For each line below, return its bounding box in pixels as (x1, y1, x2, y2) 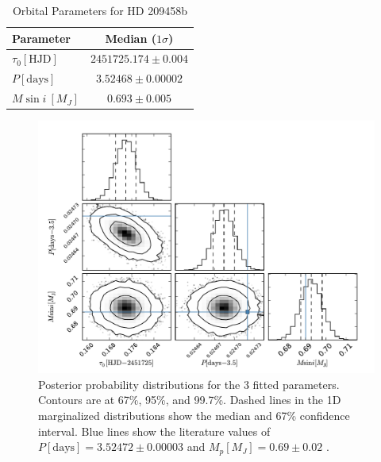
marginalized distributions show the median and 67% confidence (38, 407, 350, 423)
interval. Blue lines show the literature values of (38, 422, 271, 439)
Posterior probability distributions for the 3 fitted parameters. (38, 375, 340, 392)
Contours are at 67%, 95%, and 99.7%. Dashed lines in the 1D (38, 391, 341, 408)
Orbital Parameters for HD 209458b (12, 2, 187, 18)
